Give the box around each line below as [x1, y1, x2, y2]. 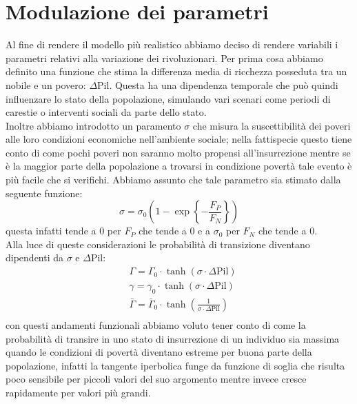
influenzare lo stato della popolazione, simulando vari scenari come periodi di [6, 91, 331, 105]
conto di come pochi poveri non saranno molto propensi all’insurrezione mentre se [6, 145, 351, 159]
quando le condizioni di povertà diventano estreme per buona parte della [6, 345, 312, 359]
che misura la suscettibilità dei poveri [192, 118, 351, 132]
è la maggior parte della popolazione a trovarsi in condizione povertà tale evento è [6, 159, 352, 173]
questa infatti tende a [6, 223, 96, 238]
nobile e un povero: [6, 77, 86, 92]
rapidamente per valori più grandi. [6, 385, 151, 399]
